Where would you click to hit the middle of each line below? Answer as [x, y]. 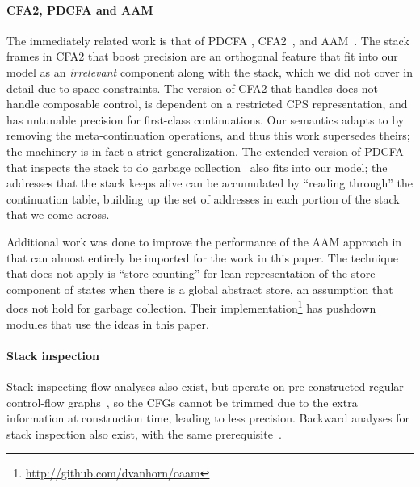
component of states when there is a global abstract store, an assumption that [200, 289]
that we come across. [58, 214]
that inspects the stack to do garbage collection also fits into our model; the [197, 167]
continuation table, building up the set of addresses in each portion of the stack [203, 198]
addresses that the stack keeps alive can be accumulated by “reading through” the [210, 183]
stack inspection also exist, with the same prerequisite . [144, 433]
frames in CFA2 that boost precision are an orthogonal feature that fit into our [202, 56]
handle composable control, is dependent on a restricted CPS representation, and [207, 104]
